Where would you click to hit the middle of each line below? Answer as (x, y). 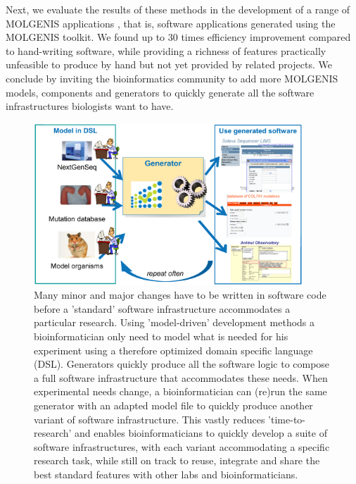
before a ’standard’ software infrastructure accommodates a (162, 308)
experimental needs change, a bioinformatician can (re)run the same (180, 391)
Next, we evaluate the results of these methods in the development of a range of (178, 9)
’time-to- (287, 419)
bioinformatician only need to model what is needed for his (161, 336)
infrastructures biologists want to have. (90, 106)
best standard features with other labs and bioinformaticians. (166, 474)
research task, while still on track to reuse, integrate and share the (177, 460)
